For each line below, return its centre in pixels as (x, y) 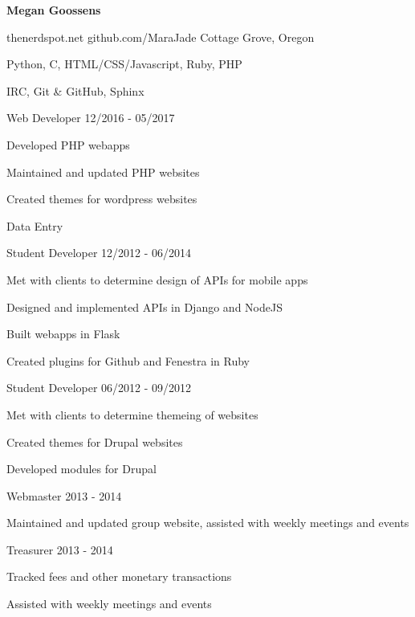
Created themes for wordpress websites (102, 199)
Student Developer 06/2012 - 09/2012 (99, 388)
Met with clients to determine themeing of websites (132, 414)
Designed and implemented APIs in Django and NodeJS (144, 306)
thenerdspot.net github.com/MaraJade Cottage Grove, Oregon (161, 37)
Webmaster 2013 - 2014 (64, 495)
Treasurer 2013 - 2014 (60, 549)
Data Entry (35, 225)
